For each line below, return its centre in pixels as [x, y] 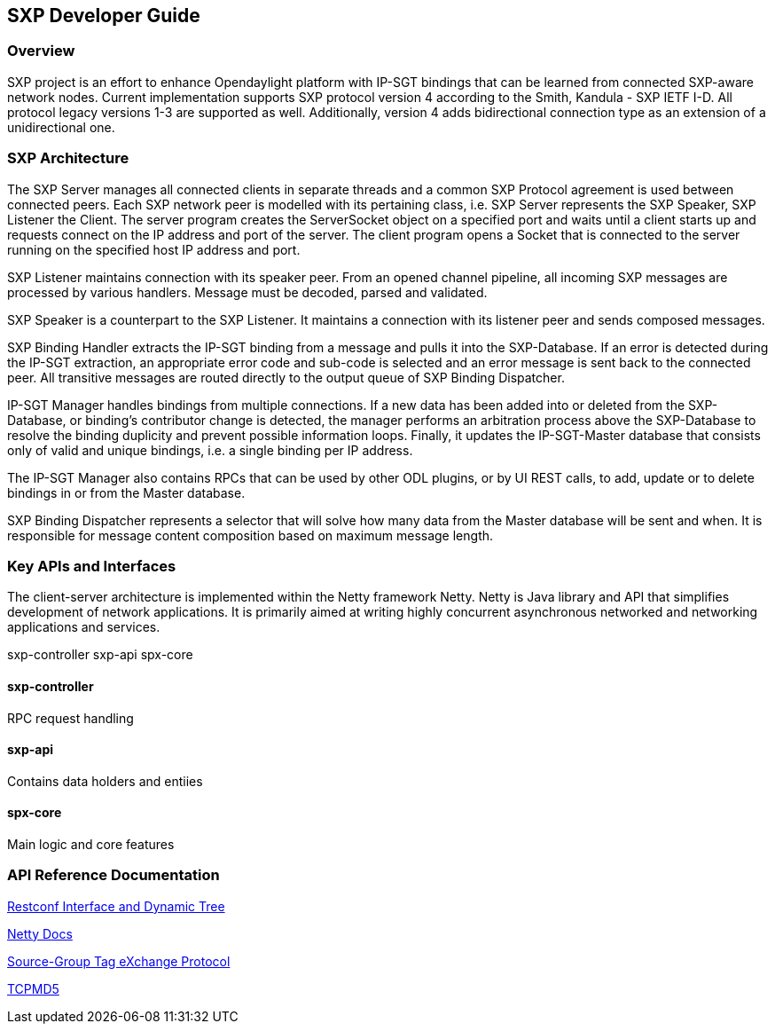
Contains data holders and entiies [105, 781]
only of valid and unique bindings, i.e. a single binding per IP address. [210, 450]
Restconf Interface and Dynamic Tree [116, 906]
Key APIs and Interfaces [92, 566]
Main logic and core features [91, 844]
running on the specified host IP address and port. [154, 249]
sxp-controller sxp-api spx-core [100, 655]
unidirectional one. [61, 127]
